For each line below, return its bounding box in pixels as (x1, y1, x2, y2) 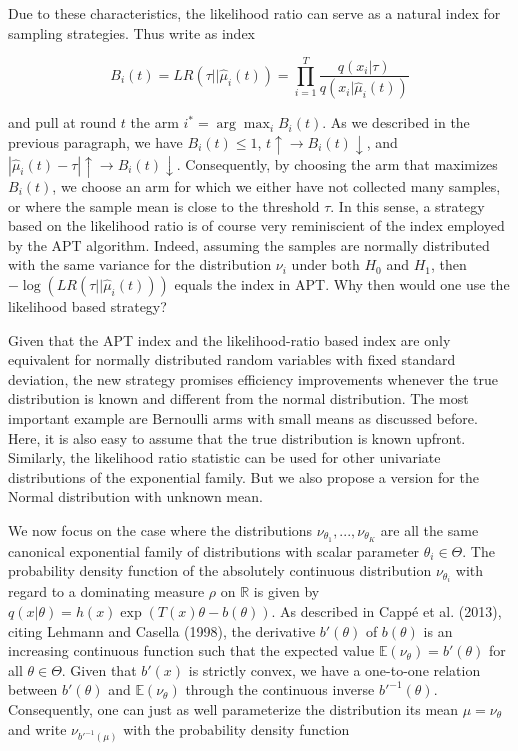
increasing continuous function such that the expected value (8, 640, 375, 661)
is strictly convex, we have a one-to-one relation (188, 659, 481, 680)
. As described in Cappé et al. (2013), (271, 601, 502, 622)
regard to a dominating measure (8, 581, 205, 602)
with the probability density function (123, 718, 350, 739)
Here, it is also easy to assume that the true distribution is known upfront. (8, 427, 466, 448)
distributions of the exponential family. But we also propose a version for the (8, 466, 479, 487)
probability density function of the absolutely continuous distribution (8, 560, 432, 581)
